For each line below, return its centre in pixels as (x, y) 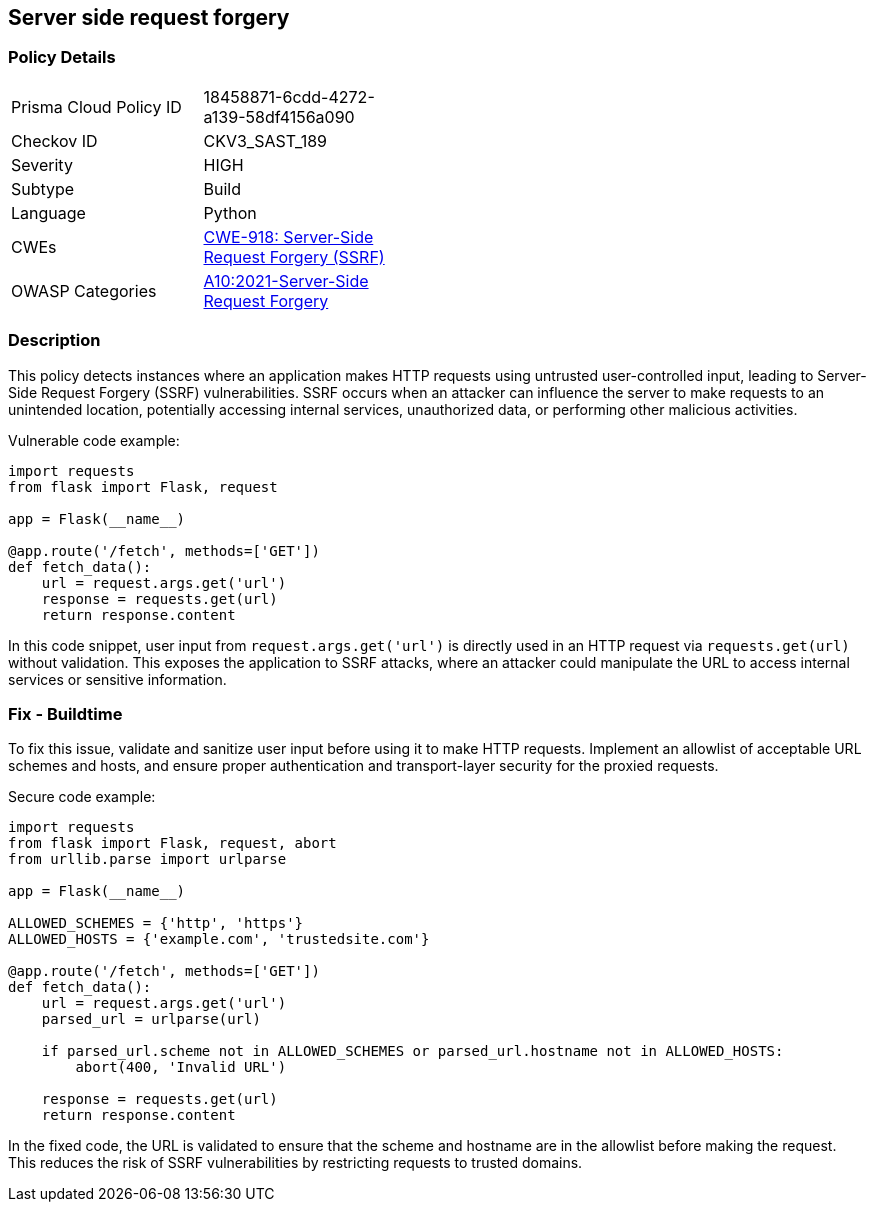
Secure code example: (82, 797)
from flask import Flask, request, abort (172, 843)
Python (230, 212)
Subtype (43, 188)
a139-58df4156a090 (279, 116)
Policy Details (62, 57)
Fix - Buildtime (65, 713)
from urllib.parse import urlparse (147, 859)
